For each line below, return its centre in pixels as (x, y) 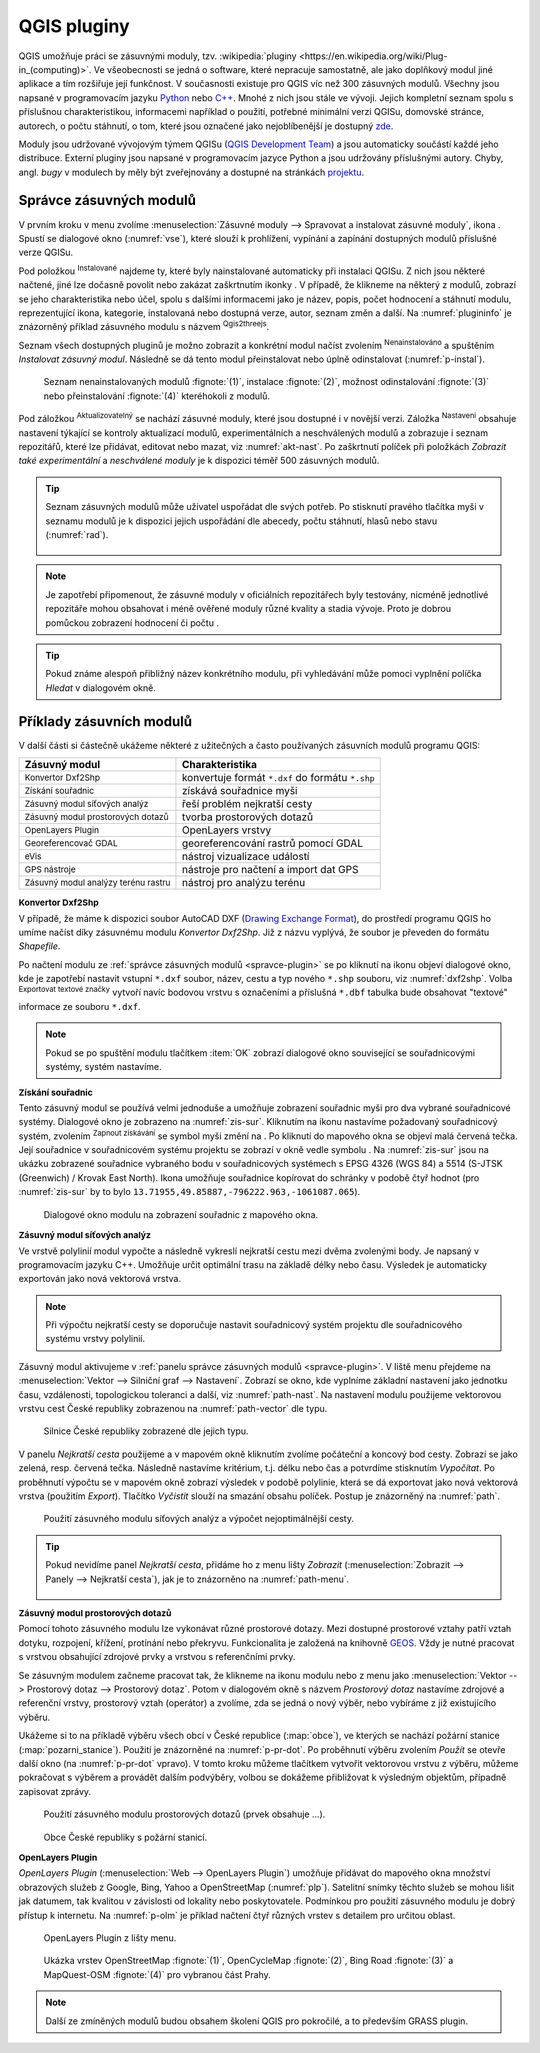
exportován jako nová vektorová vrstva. (100, 1279)
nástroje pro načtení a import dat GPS (270, 870)
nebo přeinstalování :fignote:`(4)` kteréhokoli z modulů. (156, 396)
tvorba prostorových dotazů (247, 817)
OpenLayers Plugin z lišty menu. (110, 1937)
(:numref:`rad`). (77, 534)
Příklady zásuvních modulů (105, 721)
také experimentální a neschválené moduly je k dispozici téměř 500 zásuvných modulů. (199, 461)
